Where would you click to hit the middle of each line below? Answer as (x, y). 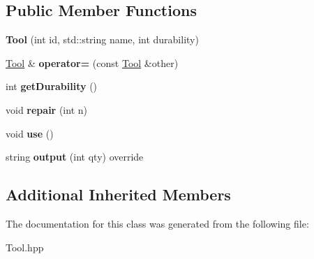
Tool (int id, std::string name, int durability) (102, 39)
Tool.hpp (25, 247)
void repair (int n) (46, 109)
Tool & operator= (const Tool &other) (92, 62)
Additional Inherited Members (118, 194)
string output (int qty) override (75, 157)
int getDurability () (52, 86)
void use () (30, 133)
